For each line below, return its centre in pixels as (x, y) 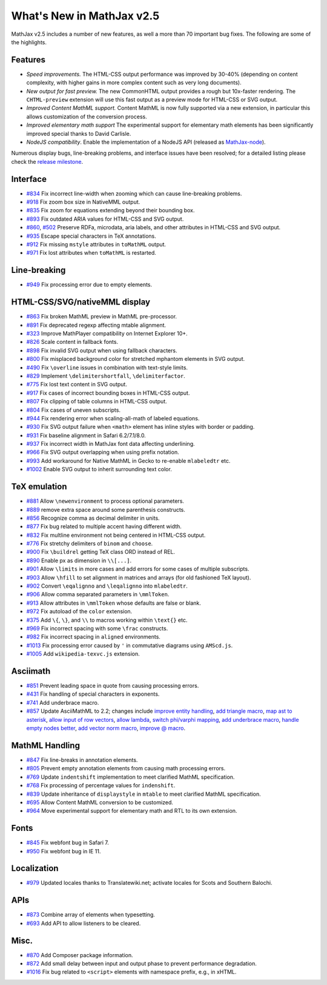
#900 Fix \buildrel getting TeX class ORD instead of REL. (101, 552)
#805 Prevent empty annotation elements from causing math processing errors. (126, 768)
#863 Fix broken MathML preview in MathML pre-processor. (102, 317)
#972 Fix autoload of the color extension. (79, 611)
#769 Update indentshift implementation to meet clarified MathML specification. (130, 777)
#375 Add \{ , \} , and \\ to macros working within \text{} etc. (107, 620)
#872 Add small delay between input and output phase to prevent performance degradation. (141, 964)
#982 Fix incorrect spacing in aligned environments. (93, 637)
